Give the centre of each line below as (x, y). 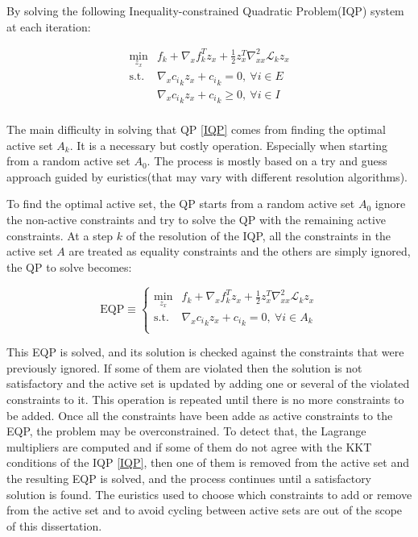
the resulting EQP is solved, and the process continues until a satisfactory (189, 478)
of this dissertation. (54, 525)
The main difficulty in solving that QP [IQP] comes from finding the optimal (196, 129)
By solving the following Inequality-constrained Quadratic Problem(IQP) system (205, 10)
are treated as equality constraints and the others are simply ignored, (240, 251)
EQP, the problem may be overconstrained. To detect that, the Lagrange (186, 431)
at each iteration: (49, 26)
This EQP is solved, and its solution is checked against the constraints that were (205, 352)
